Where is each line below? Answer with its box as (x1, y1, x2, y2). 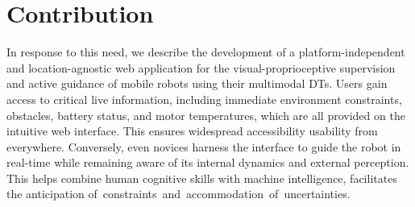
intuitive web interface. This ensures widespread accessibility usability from (6, 122, 378, 139)
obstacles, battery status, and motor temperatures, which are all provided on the (6, 106, 405, 123)
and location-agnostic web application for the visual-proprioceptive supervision (6, 59, 396, 76)
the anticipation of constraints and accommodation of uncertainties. (6, 185, 351, 202)
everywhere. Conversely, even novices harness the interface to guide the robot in (6, 138, 401, 155)
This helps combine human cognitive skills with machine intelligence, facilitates (6, 169, 397, 186)
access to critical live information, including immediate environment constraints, (6, 90, 402, 107)
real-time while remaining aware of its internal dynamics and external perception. (6, 154, 409, 171)
